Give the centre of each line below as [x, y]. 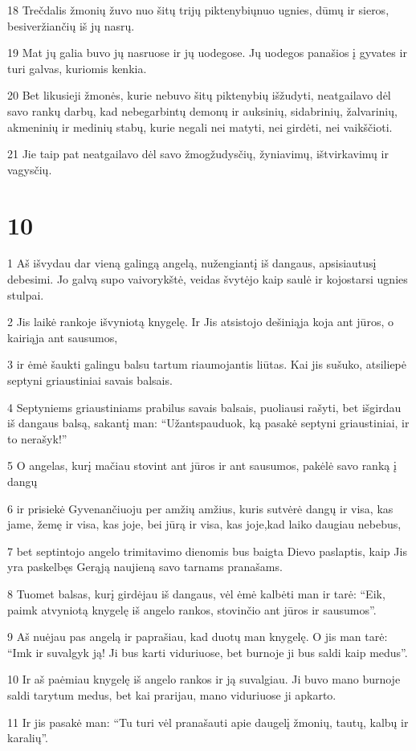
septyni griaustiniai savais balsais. [90, 380]
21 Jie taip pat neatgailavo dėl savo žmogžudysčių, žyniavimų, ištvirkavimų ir [198, 154]
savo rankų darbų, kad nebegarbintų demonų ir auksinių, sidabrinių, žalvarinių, [202, 110]
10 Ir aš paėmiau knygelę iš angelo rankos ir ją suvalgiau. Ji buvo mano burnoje [204, 679]
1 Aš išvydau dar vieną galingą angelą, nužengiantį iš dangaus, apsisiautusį [192, 263]
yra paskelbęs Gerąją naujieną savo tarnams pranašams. [145, 567]
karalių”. [28, 738]
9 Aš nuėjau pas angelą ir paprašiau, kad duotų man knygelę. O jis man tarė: [198, 637]
